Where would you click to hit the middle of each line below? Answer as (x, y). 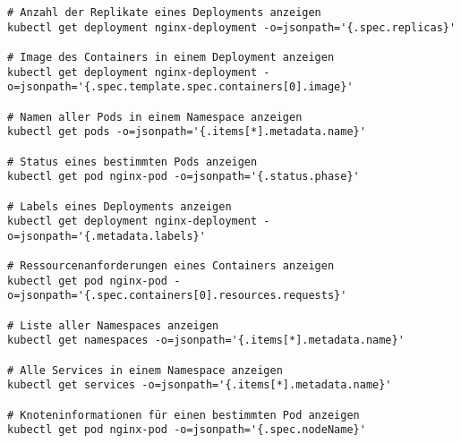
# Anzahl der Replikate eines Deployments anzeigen (164, 13)
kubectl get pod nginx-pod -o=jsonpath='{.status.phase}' (184, 177)
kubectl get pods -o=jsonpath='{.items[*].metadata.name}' (187, 132)
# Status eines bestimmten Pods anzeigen (132, 162)
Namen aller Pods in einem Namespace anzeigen (161, 117)
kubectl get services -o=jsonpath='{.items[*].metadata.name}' (200, 385)
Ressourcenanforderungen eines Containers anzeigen (177, 266)
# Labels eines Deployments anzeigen (120, 206)
